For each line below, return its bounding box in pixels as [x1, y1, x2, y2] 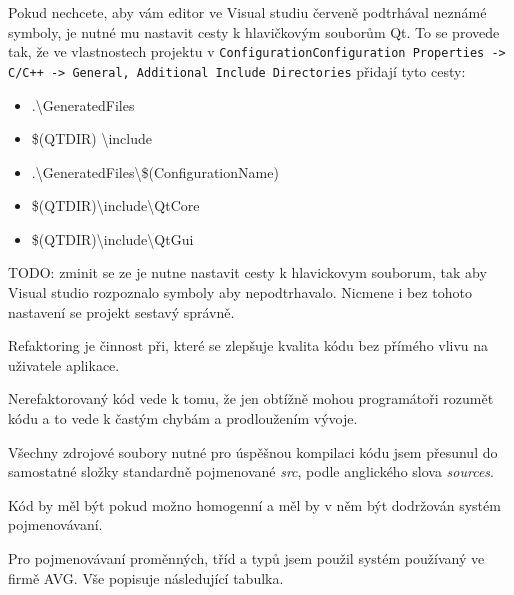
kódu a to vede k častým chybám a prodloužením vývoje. [8, 408, 358, 429]
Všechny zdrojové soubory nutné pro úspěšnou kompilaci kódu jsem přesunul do [8, 441, 498, 462]
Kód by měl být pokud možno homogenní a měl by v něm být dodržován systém [8, 494, 501, 515]
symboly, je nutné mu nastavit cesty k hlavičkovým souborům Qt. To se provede [8, 21, 500, 42]
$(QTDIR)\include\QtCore [31, 195, 200, 216]
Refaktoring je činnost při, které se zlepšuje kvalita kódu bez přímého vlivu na [8, 335, 489, 356]
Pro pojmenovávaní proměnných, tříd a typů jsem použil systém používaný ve [8, 548, 485, 568]
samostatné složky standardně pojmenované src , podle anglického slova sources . [8, 461, 494, 482]
